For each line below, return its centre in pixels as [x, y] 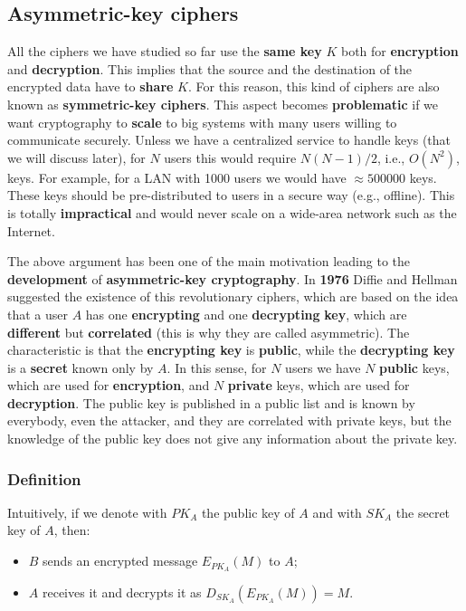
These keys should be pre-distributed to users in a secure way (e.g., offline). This [231, 195]
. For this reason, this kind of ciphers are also [314, 86]
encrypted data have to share [90, 86]
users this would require [230, 157]
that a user [38, 314]
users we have [323, 367]
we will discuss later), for [76, 157]
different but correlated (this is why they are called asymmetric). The [209, 332]
